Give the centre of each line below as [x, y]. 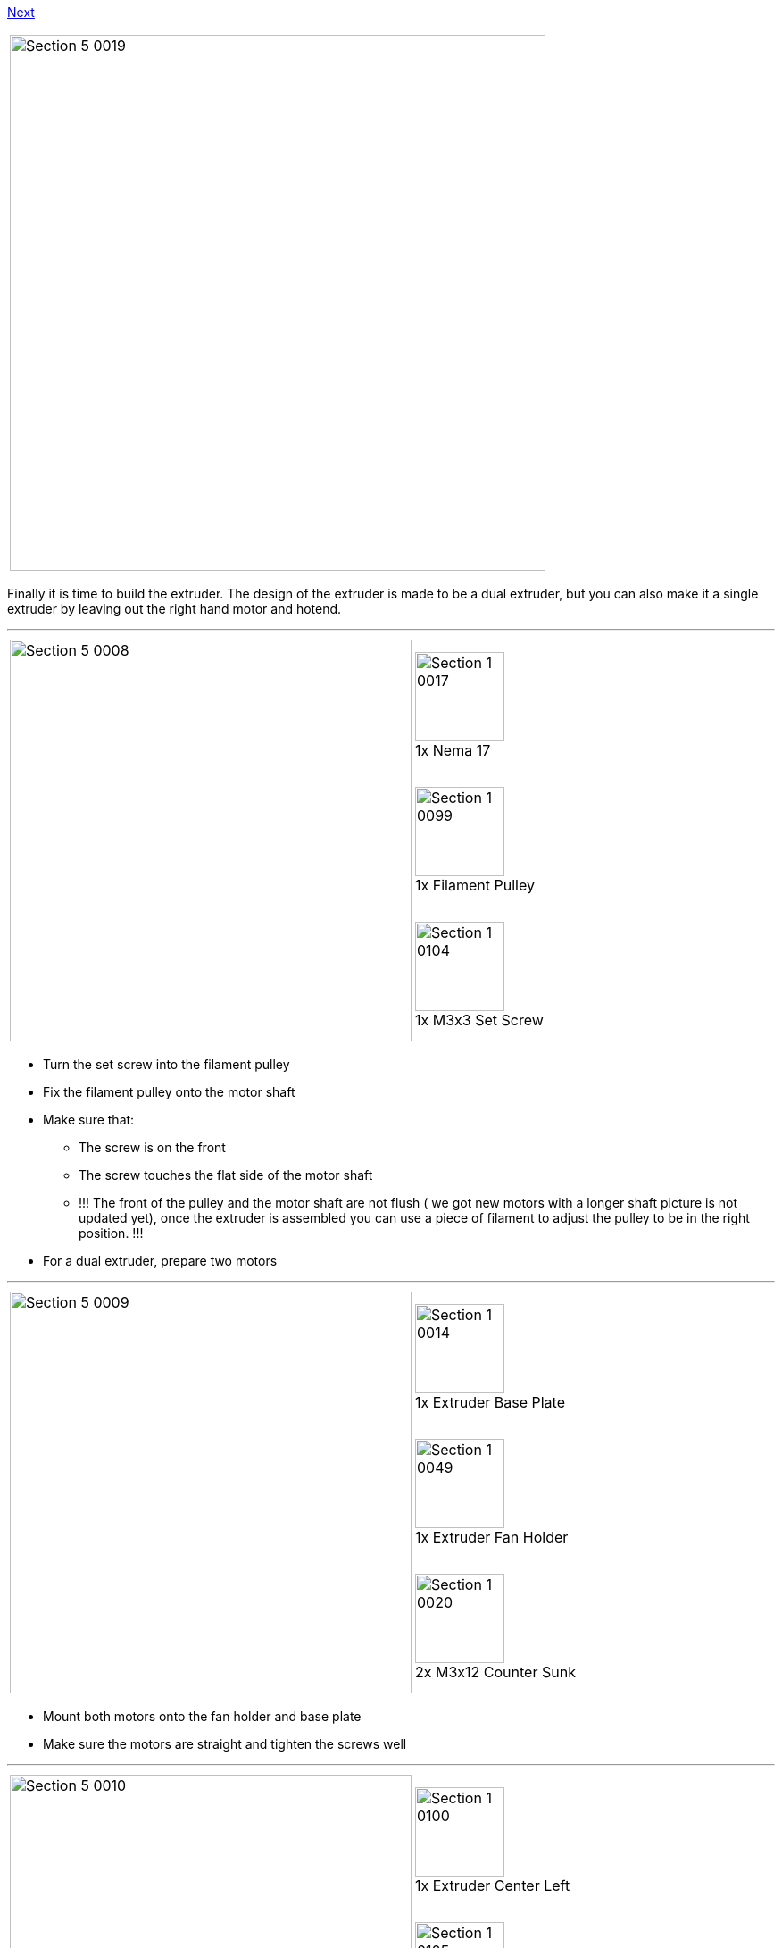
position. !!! [111, 1233]
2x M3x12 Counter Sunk [495, 1672]
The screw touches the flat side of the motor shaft [226, 1175]
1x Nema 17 [453, 750]
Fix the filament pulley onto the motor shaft [169, 1092]
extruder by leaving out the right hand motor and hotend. [175, 609]
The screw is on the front [152, 1147]
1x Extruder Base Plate [490, 1402]
